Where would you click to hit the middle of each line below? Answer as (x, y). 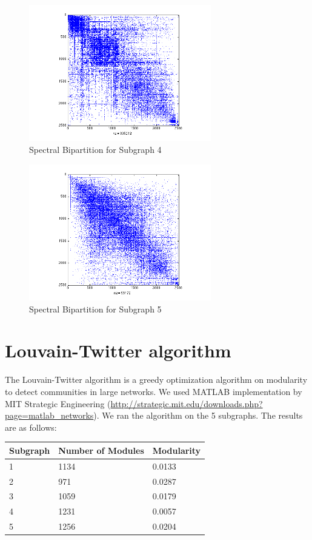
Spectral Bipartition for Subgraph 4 (95, 150)
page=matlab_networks (49, 415)
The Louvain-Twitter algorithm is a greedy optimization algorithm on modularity (156, 380)
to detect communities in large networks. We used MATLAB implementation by (154, 391)
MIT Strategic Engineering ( (58, 403)
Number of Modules (101, 450)
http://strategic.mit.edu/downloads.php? (187, 403)
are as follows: (31, 427)
